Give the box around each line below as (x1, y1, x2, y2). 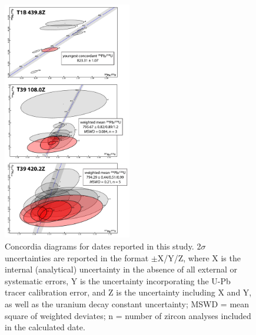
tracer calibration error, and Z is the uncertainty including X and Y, (5, 286, 252, 298)
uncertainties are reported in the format (5, 251, 149, 264)
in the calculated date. (5, 321, 85, 333)
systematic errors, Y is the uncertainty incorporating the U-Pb (5, 274, 231, 287)
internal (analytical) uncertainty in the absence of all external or (5, 263, 237, 275)
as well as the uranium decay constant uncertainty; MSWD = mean (5, 297, 250, 310)
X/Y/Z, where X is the (157, 251, 241, 264)
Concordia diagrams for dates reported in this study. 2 (5, 240, 201, 252)
